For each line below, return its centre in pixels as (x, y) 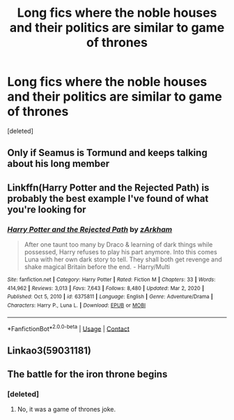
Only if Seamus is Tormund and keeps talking (107, 153)
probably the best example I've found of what (108, 198)
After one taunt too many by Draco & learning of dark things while (118, 245)
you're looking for (47, 209)
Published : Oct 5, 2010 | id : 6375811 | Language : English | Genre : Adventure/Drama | (110, 297)
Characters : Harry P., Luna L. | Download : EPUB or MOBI (77, 305)
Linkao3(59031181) (49, 350)
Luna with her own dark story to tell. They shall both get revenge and (123, 259)
